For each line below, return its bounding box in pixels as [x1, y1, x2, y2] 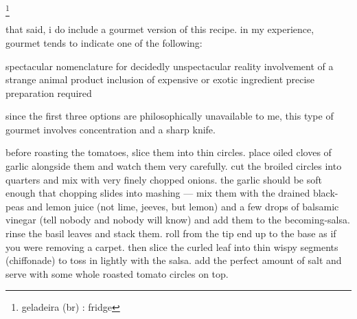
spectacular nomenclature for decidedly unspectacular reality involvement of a [5, 58, 334, 73]
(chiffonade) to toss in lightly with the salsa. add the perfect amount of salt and [5, 253, 342, 267]
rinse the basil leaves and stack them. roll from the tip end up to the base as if [5, 226, 336, 241]
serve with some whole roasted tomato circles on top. [5, 266, 229, 280]
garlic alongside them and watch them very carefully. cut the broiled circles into [5, 159, 342, 173]
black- [312, 186, 338, 200]
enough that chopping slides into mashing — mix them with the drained [5, 186, 310, 200]
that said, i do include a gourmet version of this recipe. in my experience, [5, 22, 314, 36]
